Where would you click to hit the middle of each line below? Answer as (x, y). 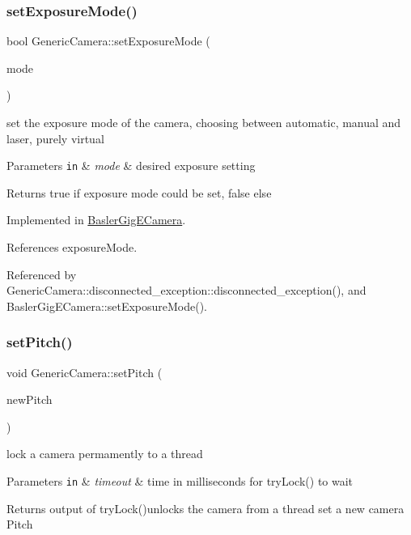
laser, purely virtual (55, 138)
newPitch (30, 399)
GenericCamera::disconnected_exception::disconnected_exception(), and (186, 290)
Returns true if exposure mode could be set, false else (139, 192)
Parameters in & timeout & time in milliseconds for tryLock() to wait (180, 481)
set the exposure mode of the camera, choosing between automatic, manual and (204, 122)
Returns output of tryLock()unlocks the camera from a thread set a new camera (205, 508)
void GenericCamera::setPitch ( (85, 372)
